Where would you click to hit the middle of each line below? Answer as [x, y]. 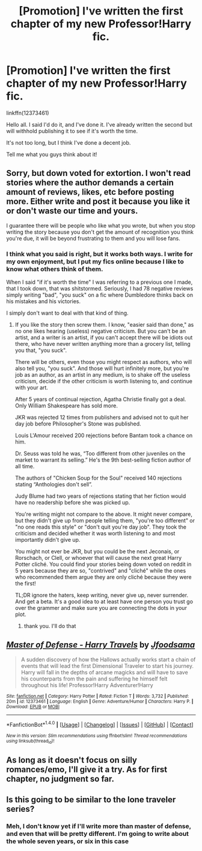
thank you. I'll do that [50, 626]
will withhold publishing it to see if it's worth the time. [72, 131]
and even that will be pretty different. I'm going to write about [98, 834]
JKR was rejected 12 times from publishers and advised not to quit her [102, 418]
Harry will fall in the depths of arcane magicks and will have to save [104, 672]
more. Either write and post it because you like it [98, 202]
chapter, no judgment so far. [60, 779]
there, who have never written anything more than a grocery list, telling [103, 344]
